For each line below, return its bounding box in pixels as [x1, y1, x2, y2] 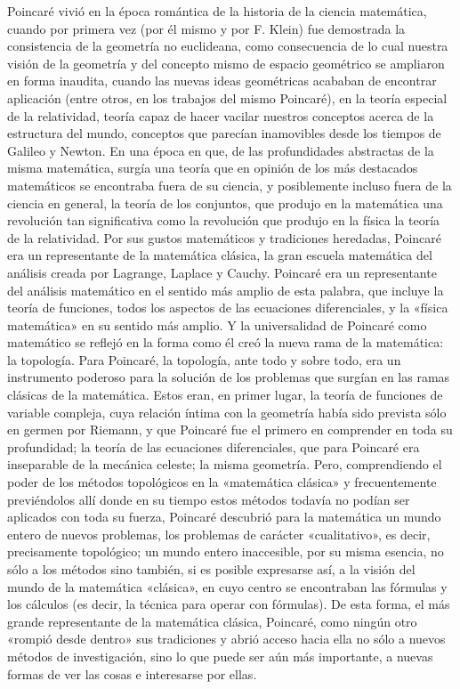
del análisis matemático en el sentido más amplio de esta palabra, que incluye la [7, 280, 444, 299]
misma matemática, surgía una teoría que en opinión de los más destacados [7, 158, 418, 177]
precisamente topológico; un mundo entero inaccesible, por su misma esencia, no [7, 542, 444, 561]
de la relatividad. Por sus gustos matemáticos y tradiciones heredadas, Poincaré [7, 228, 441, 247]
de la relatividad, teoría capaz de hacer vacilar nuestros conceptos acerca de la [7, 106, 434, 125]
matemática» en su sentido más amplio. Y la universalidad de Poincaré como [7, 315, 427, 334]
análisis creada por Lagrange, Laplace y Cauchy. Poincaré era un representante [7, 263, 437, 281]
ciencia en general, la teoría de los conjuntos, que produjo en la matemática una [7, 193, 443, 212]
